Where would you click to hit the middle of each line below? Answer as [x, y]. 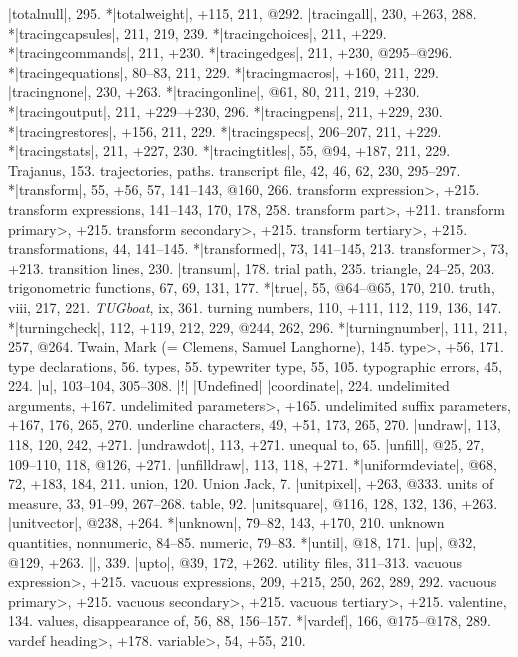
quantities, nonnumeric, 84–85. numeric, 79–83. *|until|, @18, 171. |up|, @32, [242, 542]
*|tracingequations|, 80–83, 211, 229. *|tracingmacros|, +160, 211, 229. [223, 71]
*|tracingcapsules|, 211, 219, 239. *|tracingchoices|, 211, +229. [197, 32]
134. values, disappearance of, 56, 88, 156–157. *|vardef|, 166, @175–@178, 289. [249, 620]
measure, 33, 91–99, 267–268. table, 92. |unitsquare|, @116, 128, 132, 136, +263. [253, 502]
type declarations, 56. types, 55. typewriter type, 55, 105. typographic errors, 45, [255, 365]
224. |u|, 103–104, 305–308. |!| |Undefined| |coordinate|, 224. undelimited [229, 385]
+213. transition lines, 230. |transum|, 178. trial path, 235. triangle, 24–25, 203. [251, 267]
